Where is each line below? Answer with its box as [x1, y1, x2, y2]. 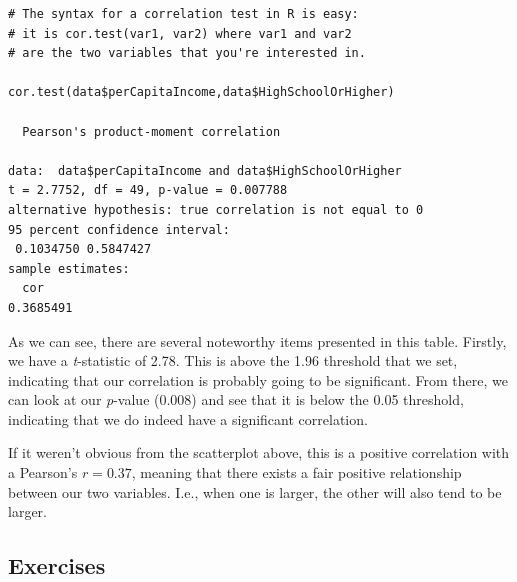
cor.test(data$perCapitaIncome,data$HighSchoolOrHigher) [8, 85, 395, 100]
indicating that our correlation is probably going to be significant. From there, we [8, 369, 508, 390]
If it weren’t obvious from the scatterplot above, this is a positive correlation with [8, 442, 510, 463]
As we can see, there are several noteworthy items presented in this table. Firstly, [8, 330, 507, 351]
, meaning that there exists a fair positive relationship [131, 462, 462, 483]
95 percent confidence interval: [8, 222, 230, 237]
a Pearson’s [8, 462, 78, 483]
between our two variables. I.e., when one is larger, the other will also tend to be [8, 481, 502, 502]
